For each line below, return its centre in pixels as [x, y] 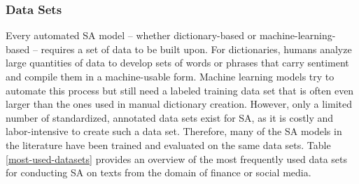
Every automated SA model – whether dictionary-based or [131, 35]
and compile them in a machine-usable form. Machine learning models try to [170, 76]
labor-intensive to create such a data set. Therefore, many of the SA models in [174, 131]
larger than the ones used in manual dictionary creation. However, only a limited [179, 104]
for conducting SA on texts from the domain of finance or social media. [159, 172]
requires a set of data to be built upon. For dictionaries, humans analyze [196, 49]
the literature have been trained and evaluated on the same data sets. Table [168, 144]
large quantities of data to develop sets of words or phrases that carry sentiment [177, 63]
